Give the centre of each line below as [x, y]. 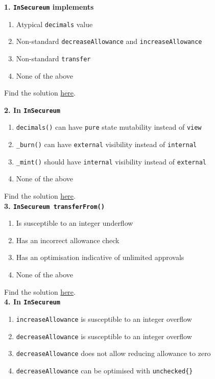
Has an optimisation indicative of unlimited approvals [100, 257]
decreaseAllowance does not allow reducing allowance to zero [113, 353]
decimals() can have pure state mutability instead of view [109, 127]
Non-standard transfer [53, 58]
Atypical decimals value [54, 24]
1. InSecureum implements [49, 7]
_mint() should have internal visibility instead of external [111, 161]
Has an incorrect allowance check [68, 240]
